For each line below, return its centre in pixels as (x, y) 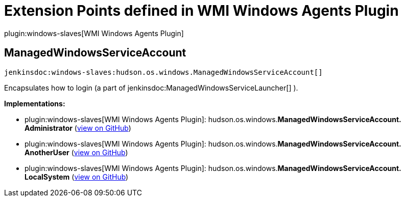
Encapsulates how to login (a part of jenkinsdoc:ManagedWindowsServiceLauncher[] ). (151, 88)
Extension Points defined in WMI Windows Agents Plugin (201, 11)
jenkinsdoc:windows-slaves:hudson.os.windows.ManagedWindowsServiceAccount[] (163, 72)
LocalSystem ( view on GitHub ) (77, 177)
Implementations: (35, 103)
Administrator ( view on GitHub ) (78, 128)
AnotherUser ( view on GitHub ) (76, 152)
